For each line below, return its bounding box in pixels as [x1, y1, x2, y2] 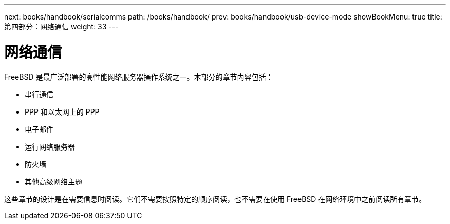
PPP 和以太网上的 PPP [25, 107, 100, 116]
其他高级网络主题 [25, 177, 82, 186]
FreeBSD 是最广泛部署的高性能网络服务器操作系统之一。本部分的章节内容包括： [4, 72, 273, 81]
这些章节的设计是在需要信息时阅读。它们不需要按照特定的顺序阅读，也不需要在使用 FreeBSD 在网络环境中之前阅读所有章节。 [4, 194, 426, 203]
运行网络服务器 [25, 142, 75, 151]
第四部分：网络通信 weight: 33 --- [4, 22, 119, 31]
